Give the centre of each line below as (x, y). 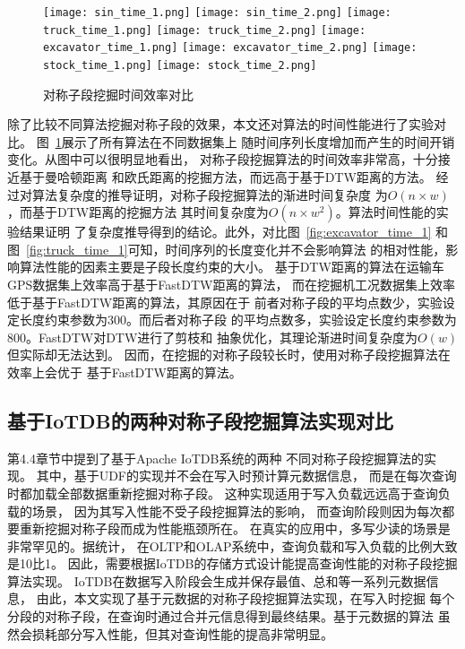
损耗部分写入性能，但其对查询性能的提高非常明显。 (182, 633)
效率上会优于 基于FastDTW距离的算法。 (125, 372)
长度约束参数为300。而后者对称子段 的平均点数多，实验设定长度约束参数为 (238, 320)
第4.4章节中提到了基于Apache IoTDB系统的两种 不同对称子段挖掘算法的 (216, 458)
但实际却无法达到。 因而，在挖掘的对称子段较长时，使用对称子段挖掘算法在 (229, 355)
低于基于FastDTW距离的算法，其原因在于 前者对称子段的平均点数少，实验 (225, 302)
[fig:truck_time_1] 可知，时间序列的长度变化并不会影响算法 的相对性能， (236, 249)
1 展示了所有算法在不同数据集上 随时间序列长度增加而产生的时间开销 (255, 141)
